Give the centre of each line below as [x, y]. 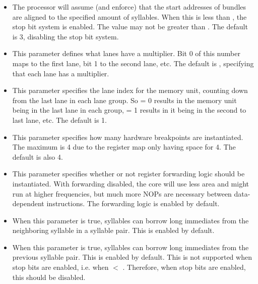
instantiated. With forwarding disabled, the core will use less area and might [131, 183]
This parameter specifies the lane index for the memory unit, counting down [130, 90]
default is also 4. [38, 156]
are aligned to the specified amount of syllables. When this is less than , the [130, 16]
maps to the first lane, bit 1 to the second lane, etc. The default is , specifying [133, 63]
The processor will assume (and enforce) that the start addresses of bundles [129, 7]
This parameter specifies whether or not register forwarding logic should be [128, 174]
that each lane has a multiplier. [61, 73]
